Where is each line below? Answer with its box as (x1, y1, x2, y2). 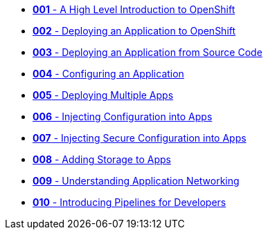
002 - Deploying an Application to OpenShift (33, 25, 236, 37)
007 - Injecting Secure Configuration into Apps (33, 132, 247, 144)
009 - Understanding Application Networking (33, 175, 240, 187)
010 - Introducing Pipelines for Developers (33, 196, 226, 208)
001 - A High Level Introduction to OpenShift (33, 3, 235, 15)
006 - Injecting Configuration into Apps (33, 111, 213, 122)
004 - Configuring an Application (33, 68, 184, 79)
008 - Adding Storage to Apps (33, 153, 171, 165)
